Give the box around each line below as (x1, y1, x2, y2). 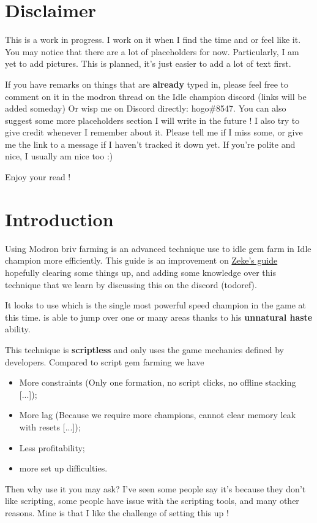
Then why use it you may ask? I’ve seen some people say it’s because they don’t (5, 482, 306, 495)
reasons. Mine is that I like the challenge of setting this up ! (5, 506, 229, 519)
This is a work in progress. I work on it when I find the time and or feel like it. (5, 33, 301, 46)
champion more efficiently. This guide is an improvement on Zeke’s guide (5, 254, 278, 267)
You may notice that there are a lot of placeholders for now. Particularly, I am (5, 45, 299, 58)
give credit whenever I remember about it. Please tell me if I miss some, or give (5, 126, 303, 139)
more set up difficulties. (19, 462, 108, 475)
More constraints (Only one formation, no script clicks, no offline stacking (19, 376, 296, 389)
